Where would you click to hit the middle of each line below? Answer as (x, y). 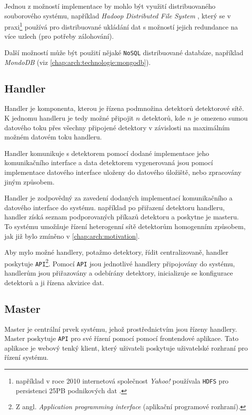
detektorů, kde (164, 118)
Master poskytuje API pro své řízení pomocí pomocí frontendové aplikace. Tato (121, 338)
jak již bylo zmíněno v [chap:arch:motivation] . (72, 236)
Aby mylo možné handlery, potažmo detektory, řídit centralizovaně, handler (117, 252)
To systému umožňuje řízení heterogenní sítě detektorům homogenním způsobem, (125, 226)
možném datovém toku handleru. (53, 137)
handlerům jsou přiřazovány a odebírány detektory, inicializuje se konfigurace (119, 273)
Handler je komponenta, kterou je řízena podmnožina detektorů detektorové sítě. (124, 108)
